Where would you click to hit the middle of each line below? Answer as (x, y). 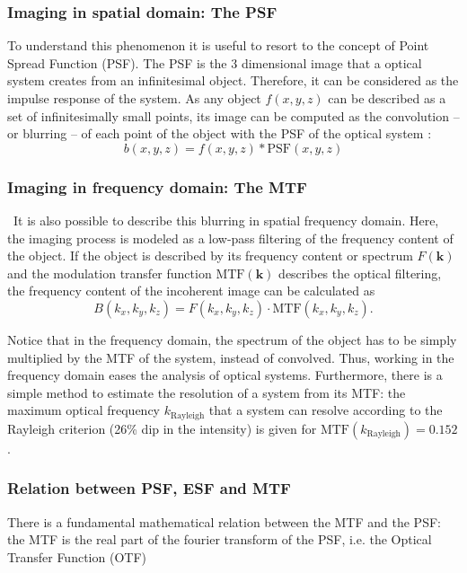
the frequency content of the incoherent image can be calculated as (191, 291)
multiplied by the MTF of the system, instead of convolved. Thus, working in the (231, 357)
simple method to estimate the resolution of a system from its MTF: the (207, 392)
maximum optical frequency (84, 410)
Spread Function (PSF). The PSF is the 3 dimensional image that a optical (215, 62)
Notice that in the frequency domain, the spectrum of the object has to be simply (232, 339)
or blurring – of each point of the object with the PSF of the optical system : (220, 133)
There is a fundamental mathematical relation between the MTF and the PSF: (224, 521)
